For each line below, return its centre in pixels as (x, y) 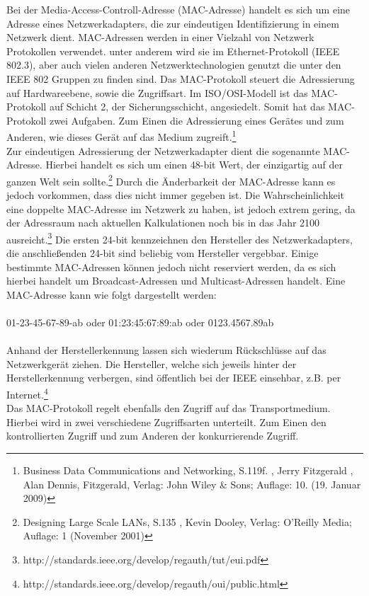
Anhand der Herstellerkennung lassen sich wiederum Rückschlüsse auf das (166, 350)
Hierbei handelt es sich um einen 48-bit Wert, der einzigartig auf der (194, 165)
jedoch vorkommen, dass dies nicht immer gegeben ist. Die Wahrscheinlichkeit (176, 195)
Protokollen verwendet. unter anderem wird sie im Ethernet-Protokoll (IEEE (173, 51)
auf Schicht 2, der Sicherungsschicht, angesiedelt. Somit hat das (187, 107)
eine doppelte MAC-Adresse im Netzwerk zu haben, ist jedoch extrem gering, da (181, 208)
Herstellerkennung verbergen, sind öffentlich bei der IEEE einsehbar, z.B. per (174, 378)
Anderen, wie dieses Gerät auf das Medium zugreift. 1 (121, 136)
